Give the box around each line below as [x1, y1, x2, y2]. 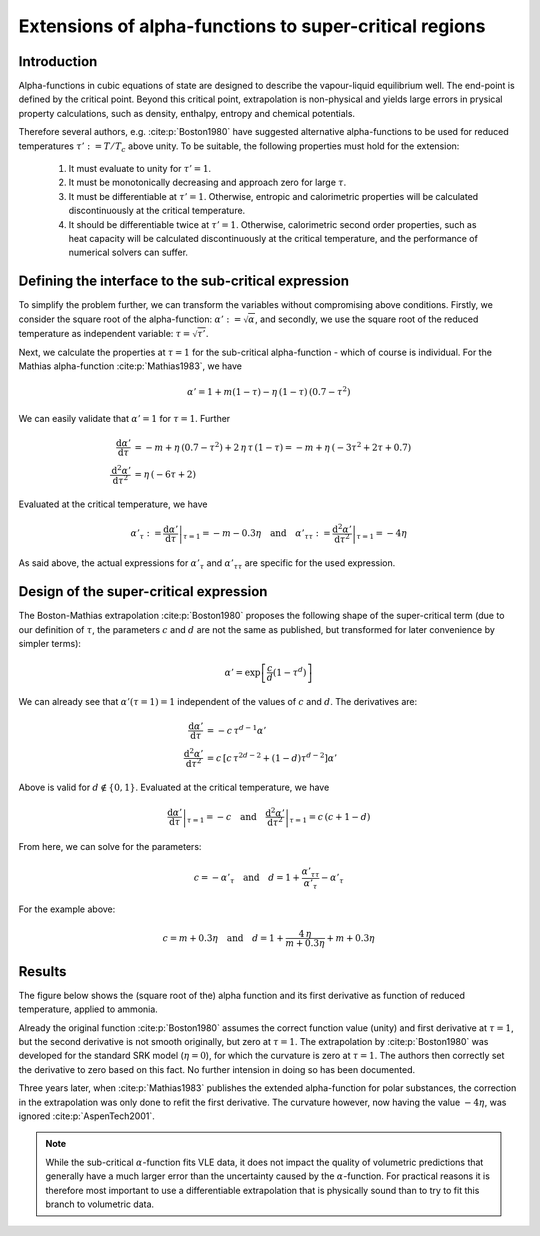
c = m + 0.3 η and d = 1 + [162, 932, 284, 944]
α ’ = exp [224, 666, 261, 678]
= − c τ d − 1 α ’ [206, 723, 267, 736]
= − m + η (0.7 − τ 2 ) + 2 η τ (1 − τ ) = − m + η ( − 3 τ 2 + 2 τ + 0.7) [134, 440, 412, 453]
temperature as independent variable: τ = [18, 327, 191, 339]
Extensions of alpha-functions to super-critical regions [18, 15, 486, 37]
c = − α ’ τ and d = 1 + [193, 872, 300, 885]
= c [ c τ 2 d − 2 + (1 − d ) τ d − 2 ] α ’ [206, 750, 338, 764]
